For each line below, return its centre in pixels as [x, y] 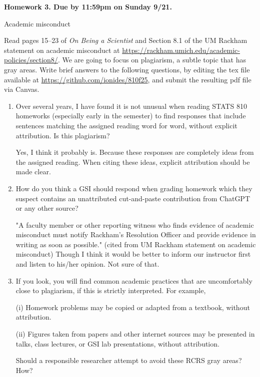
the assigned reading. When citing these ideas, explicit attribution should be [133, 162]
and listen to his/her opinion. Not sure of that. [87, 264]
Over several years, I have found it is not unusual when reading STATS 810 [131, 106]
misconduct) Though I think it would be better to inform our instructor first [133, 254]
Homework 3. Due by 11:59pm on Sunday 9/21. [88, 6]
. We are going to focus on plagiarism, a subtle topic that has [152, 60]
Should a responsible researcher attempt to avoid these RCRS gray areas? [129, 360]
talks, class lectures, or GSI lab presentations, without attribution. [117, 343]
